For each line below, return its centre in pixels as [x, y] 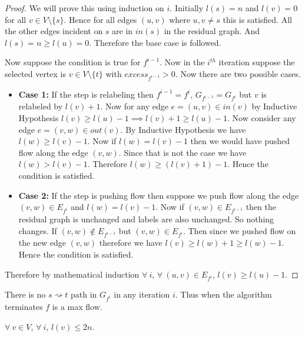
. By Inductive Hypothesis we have [183, 129]
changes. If [38, 230]
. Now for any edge [134, 106]
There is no [25, 294]
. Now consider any [261, 118]
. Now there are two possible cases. [238, 73]
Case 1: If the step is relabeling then [86, 94]
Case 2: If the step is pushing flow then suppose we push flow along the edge [159, 195]
